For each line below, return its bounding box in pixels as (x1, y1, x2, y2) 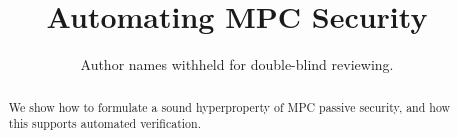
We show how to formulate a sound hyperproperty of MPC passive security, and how (8, 98, 451, 115)
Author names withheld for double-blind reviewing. (80, 54, 394, 75)
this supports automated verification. (8, 115, 201, 132)
